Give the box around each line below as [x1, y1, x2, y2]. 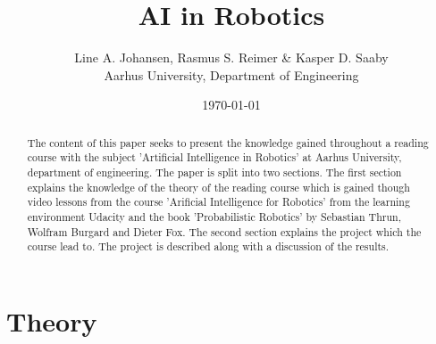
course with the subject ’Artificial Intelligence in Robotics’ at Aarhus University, [27, 150, 402, 165]
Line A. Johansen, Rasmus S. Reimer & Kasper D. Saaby [74, 48, 389, 67]
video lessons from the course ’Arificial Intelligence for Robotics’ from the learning [27, 194, 410, 209]
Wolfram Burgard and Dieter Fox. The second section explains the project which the [27, 224, 422, 239]
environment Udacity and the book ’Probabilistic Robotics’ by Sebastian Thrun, [27, 209, 401, 224]
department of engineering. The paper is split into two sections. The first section [27, 165, 402, 180]
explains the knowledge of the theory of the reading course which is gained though [27, 179, 410, 194]
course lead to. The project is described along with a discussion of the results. [27, 239, 390, 254]
